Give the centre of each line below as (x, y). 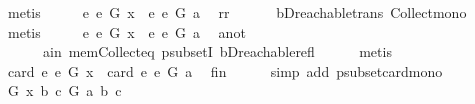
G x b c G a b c (64, 90)
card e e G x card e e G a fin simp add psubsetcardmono (225, 70)
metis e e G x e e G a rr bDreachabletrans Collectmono (237, 12)
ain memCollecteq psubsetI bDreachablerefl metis (217, 51)
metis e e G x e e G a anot (126, 31)
